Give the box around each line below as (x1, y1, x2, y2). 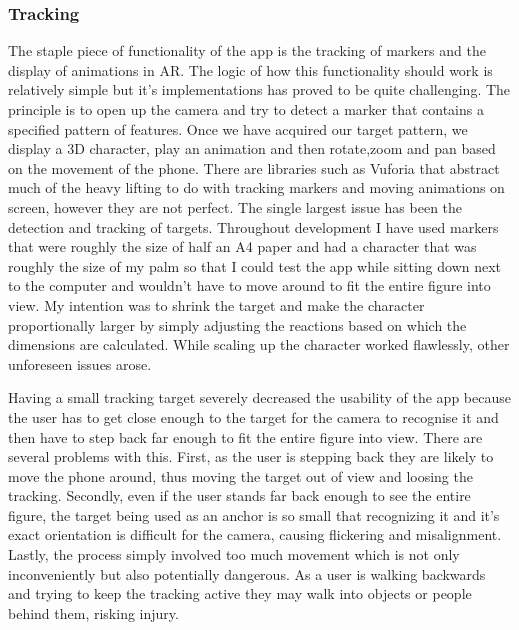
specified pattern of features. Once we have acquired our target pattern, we (8, 118, 468, 139)
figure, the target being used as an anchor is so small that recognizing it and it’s (8, 504, 500, 525)
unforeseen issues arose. (8, 353, 152, 374)
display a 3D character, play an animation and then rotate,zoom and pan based (8, 138, 496, 159)
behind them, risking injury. (8, 602, 179, 623)
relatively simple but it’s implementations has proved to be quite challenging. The (8, 79, 511, 100)
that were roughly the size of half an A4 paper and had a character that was (8, 236, 477, 257)
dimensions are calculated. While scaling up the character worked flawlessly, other (8, 334, 510, 355)
